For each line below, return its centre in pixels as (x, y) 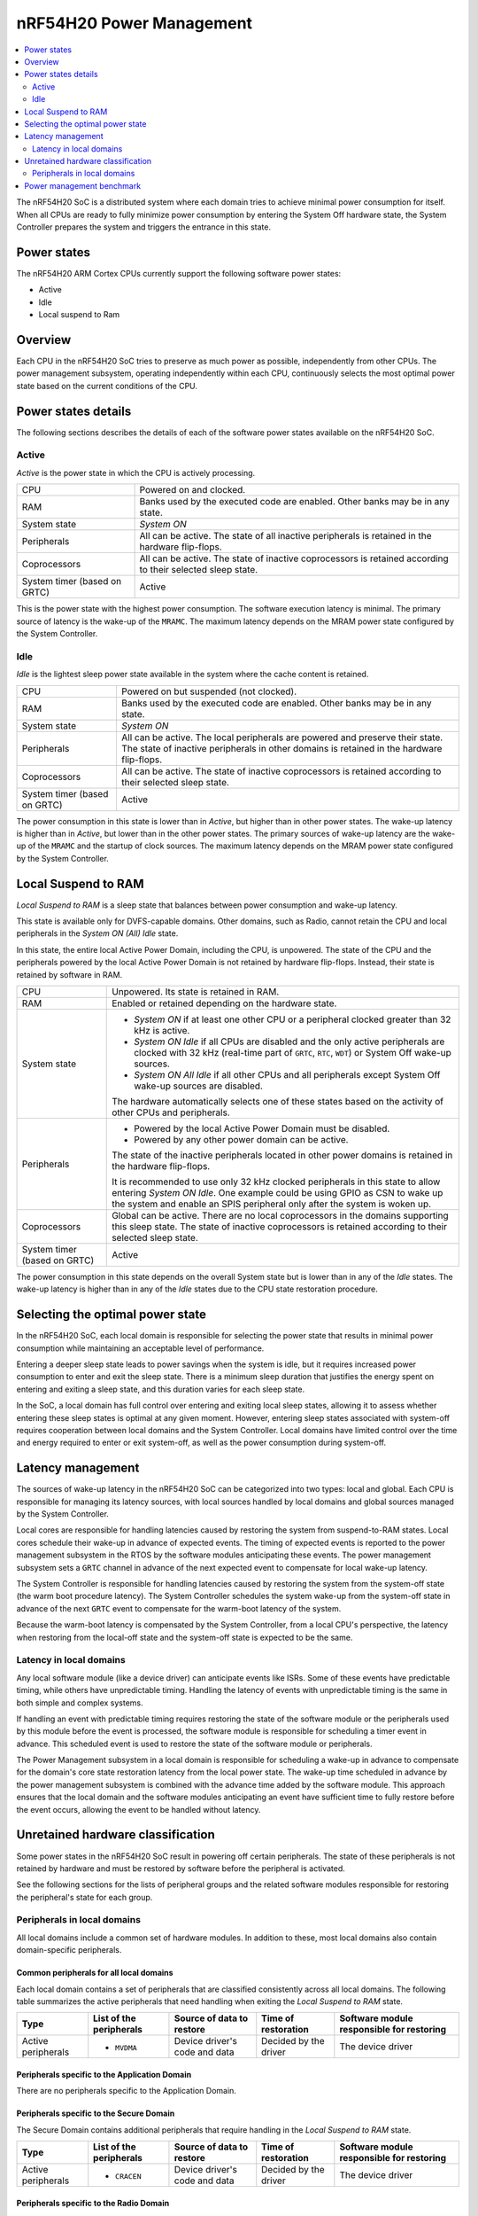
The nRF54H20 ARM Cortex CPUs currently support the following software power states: (179, 273)
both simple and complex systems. (80, 1703)
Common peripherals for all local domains (95, 1973)
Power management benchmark (83, 185)
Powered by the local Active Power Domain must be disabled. (262, 1128)
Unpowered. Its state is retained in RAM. (196, 991)
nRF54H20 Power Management (134, 23)
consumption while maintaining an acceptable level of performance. (140, 1348)
